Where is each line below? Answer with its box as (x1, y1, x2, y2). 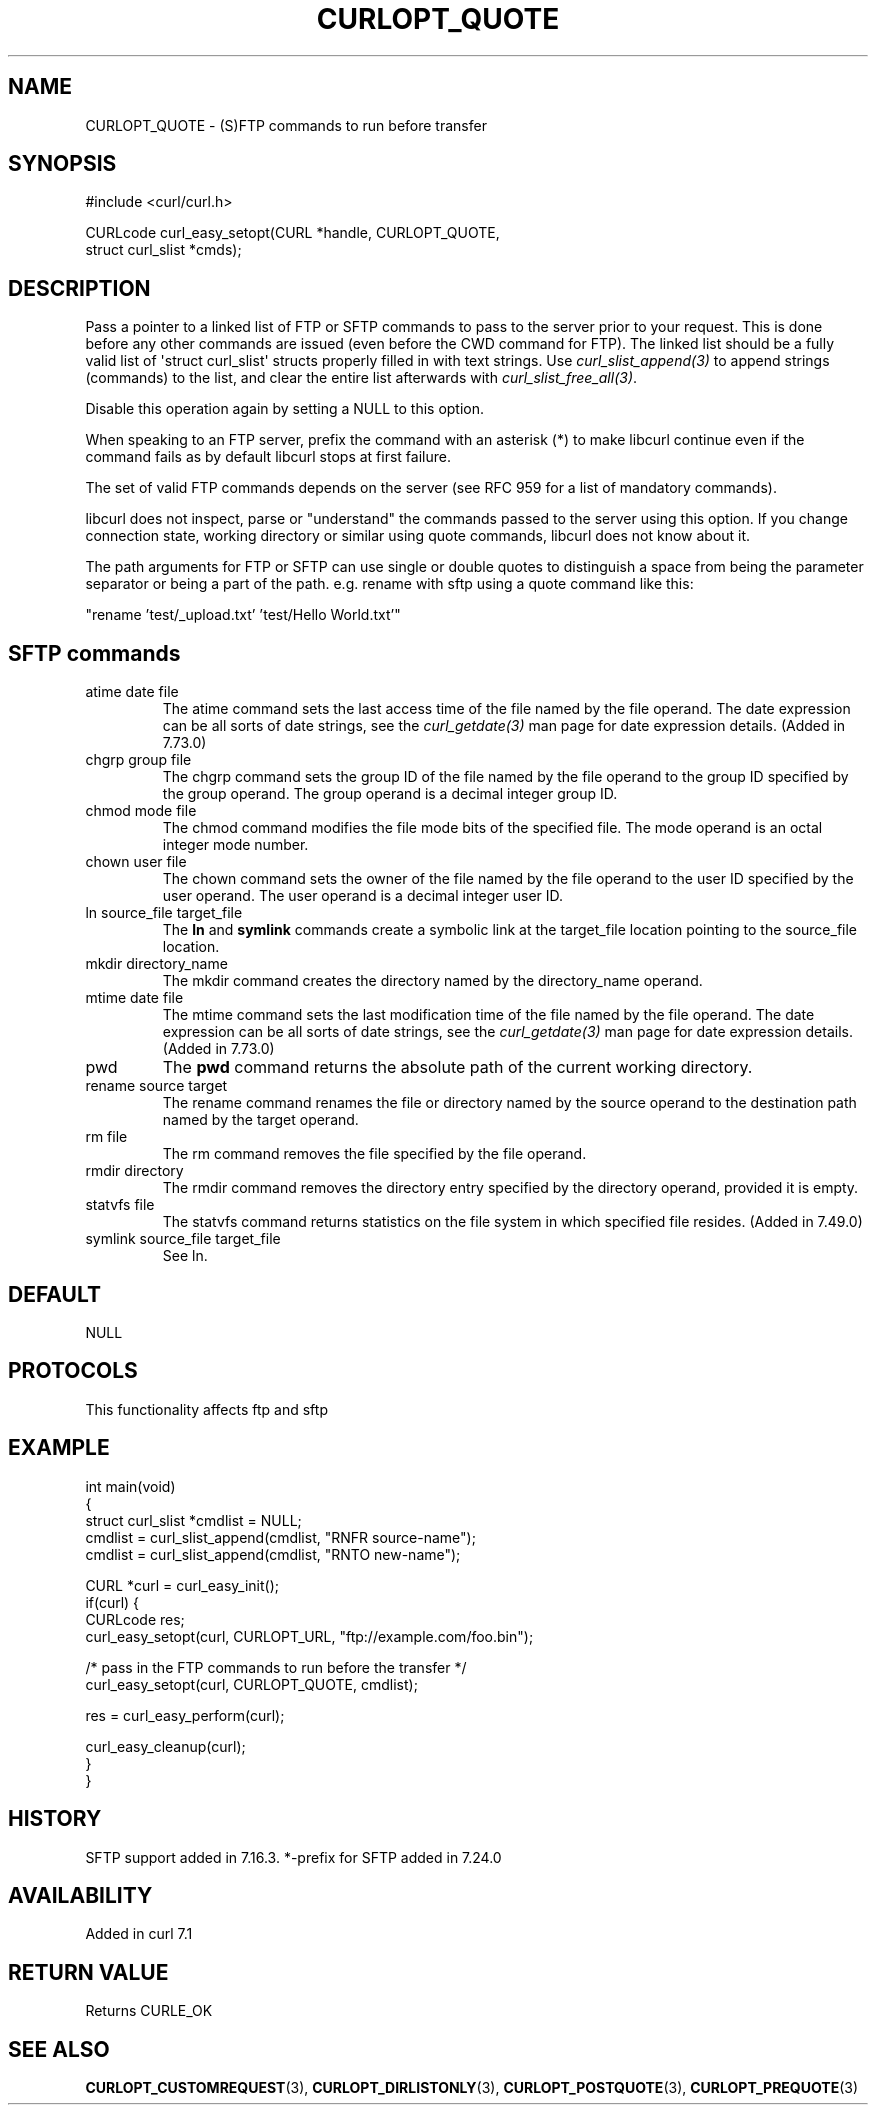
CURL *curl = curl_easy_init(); (85, 1576, 279, 1594)
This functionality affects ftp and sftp (85, 1400, 328, 1418)
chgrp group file (85, 751, 192, 769)
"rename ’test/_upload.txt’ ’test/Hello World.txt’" (85, 606, 401, 624)
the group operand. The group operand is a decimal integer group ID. (162, 785, 618, 803)
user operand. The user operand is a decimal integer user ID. (162, 887, 564, 905)
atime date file (85, 683, 179, 701)
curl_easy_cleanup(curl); (85, 1737, 246, 1755)
